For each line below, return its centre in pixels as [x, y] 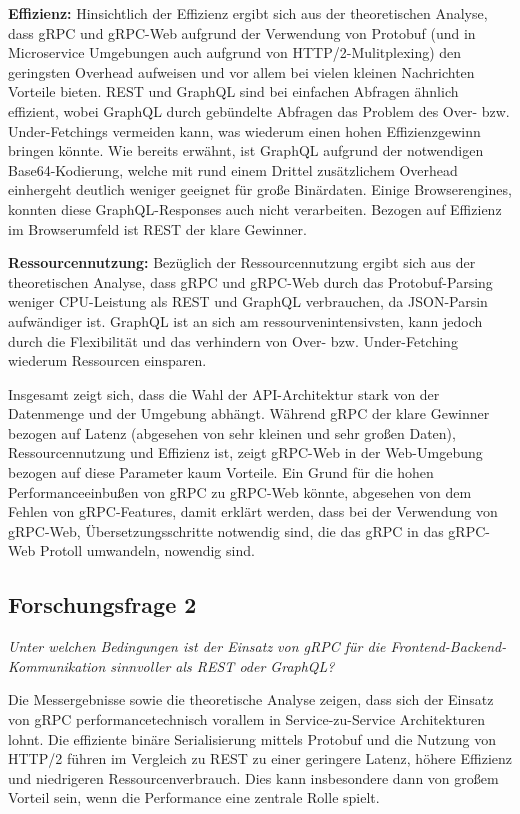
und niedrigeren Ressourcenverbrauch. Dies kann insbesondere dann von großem [253, 777]
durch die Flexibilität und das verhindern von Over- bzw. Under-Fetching [233, 340]
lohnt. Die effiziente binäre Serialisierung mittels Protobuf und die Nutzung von [252, 738]
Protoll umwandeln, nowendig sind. [147, 550]
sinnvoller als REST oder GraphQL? [222, 665]
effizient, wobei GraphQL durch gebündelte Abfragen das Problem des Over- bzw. [259, 110]
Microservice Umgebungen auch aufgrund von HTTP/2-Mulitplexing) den [235, 52]
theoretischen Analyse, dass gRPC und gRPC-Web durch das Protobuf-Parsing [250, 281]
